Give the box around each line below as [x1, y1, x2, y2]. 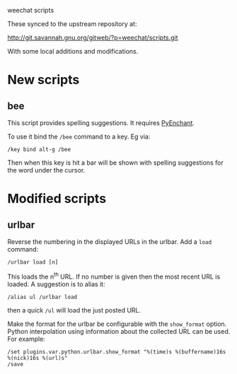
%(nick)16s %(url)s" [7, 354, 69, 361]
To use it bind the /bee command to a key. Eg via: [7, 132, 151, 141]
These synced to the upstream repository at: [7, 20, 137, 28]
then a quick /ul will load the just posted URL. [7, 305, 141, 314]
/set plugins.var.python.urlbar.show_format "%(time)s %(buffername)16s [7, 348, 226, 356]
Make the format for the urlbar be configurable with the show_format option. [7, 320, 227, 328]
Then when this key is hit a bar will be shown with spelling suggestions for [7, 158, 224, 167]
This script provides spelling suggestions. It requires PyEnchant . [7, 119, 195, 127]
